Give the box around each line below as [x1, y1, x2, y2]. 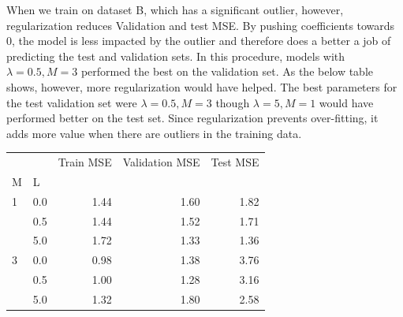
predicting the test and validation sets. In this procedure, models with [6, 47, 345, 64]
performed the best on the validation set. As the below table [80, 63, 374, 80]
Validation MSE [122, 154, 200, 170]
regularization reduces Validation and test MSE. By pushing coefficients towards [6, 17, 395, 33]
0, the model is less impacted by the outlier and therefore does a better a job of [6, 32, 391, 49]
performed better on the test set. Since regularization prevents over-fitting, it [6, 110, 379, 126]
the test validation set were [6, 94, 137, 110]
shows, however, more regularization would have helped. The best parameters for [6, 78, 397, 95]
